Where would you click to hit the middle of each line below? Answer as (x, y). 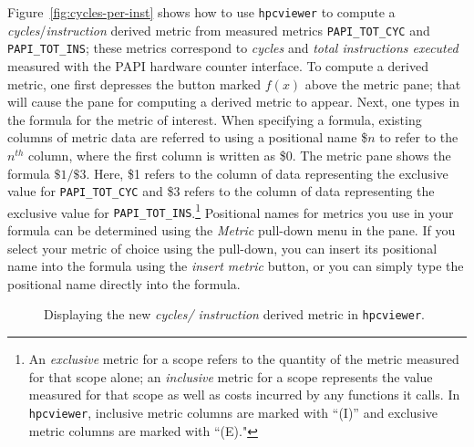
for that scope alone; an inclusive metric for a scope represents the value (231, 376)
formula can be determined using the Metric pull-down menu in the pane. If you (232, 230)
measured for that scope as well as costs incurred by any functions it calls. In (244, 395)
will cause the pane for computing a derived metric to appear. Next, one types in (234, 102)
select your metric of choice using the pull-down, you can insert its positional (222, 248)
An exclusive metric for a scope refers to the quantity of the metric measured (244, 359)
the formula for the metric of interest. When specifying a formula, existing (215, 119)
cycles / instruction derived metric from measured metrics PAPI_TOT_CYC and (219, 30)
